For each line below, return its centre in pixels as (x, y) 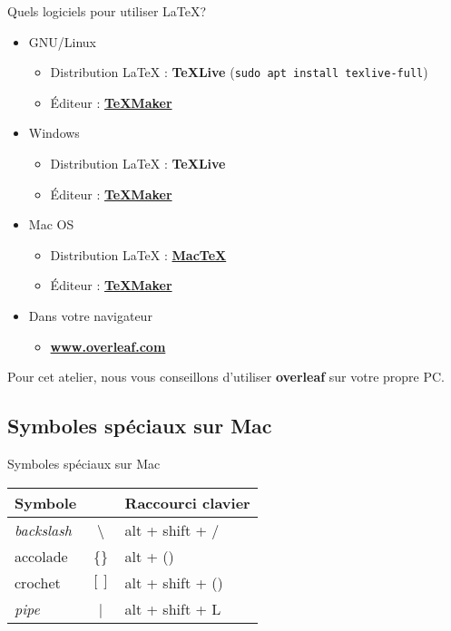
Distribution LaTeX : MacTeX (138, 254)
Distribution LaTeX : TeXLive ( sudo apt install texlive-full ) (239, 72)
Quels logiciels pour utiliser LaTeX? (107, 11)
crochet (38, 582)
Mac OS (51, 224)
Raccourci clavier (187, 502)
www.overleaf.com (108, 346)
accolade (41, 556)
